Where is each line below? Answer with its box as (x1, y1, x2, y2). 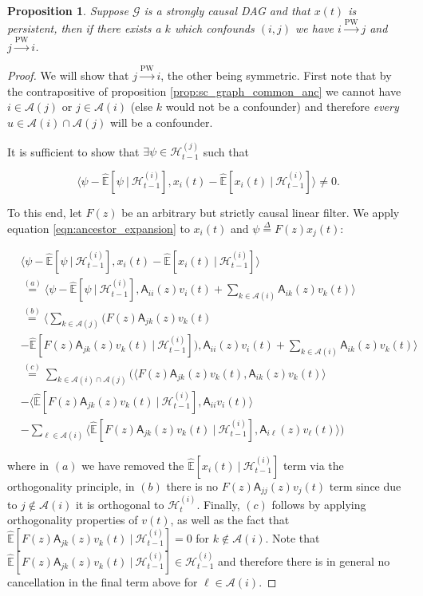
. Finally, (196, 495, 240, 512)
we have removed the (81, 456, 184, 473)
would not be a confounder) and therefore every (165, 98, 399, 115)
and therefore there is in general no (217, 553, 390, 570)
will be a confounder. (109, 113, 213, 130)
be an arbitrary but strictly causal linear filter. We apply (121, 203, 400, 220)
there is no (166, 477, 219, 494)
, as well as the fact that (170, 511, 290, 528)
